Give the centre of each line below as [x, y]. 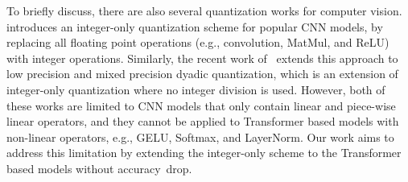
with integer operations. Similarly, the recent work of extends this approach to [202, 58]
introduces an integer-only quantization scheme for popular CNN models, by [195, 26]
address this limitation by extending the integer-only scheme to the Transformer [204, 153]
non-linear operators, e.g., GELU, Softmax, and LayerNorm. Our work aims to [200, 136]
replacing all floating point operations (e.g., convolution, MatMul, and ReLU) [198, 42]
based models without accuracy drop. [99, 168]
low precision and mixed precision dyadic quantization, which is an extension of [202, 74]
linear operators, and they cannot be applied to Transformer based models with [203, 121]
